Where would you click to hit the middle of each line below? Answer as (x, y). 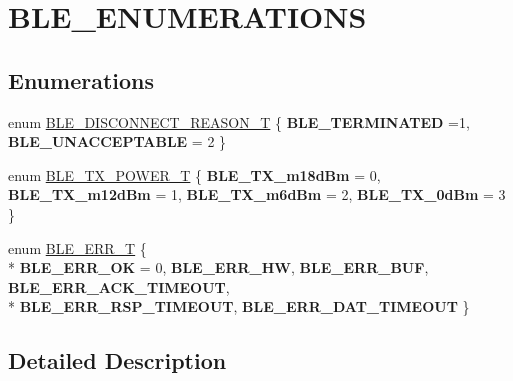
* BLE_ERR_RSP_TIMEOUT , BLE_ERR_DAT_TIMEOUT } (239, 306)
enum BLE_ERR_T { (77, 247)
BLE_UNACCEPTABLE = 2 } (117, 141)
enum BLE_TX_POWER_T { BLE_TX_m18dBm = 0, (194, 174)
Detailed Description (117, 360)
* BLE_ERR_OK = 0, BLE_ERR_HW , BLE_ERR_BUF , (218, 267)
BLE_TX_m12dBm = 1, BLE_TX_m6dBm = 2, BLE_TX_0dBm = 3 (257, 194)
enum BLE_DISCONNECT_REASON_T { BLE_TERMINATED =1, (239, 121)
